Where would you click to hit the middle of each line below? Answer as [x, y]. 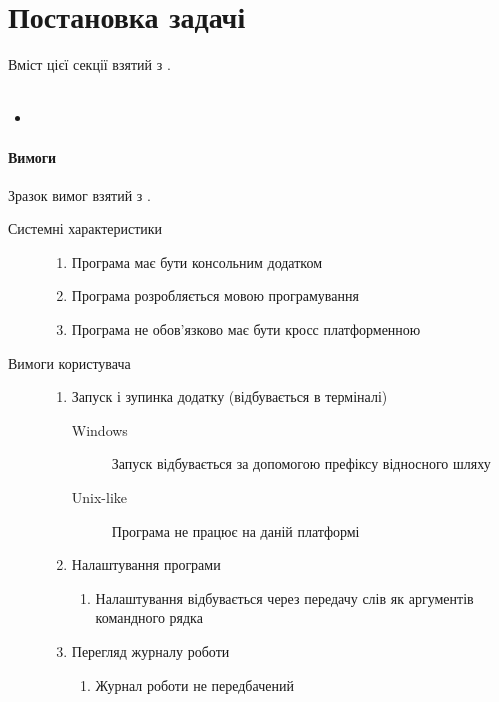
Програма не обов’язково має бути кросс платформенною [246, 329]
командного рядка [149, 617]
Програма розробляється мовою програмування [215, 295]
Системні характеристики [85, 228]
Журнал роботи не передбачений [194, 684]
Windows [99, 429]
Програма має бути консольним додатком [196, 261]
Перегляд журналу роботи [150, 651]
